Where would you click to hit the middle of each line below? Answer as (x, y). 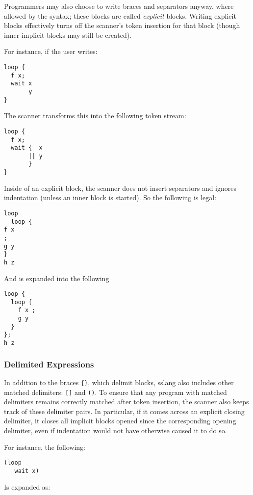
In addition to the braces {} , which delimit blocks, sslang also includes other (119, 382)
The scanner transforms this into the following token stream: (95, 116)
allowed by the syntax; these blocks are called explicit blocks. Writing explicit (120, 15)
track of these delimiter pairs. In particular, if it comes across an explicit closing (124, 411)
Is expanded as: (27, 486)
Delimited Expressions (49, 364)
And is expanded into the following (57, 278)
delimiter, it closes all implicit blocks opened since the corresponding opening (120, 421)
